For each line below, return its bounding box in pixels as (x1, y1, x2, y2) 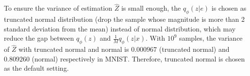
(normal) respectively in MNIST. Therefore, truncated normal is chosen (32, 53, 245, 63)
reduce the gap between (4, 33, 74, 43)
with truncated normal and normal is (18, 44, 129, 54)
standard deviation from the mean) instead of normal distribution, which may (4, 23, 236, 33)
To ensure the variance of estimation (4, 3, 113, 13)
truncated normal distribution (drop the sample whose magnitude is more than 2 (4, 14, 245, 24)
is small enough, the (121, 3, 181, 13)
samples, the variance (179, 33, 243, 43)
